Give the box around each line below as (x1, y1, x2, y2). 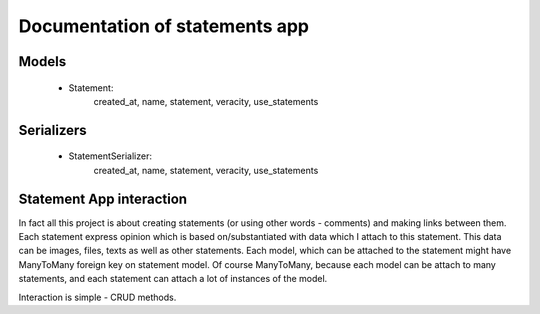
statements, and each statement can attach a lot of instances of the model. (18, 273, 328, 285)
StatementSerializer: (68, 150, 152, 162)
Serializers (18, 121, 87, 139)
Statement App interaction (18, 190, 188, 207)
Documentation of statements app (18, 15, 310, 37)
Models (18, 53, 67, 70)
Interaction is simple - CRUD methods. (18, 291, 177, 303)
